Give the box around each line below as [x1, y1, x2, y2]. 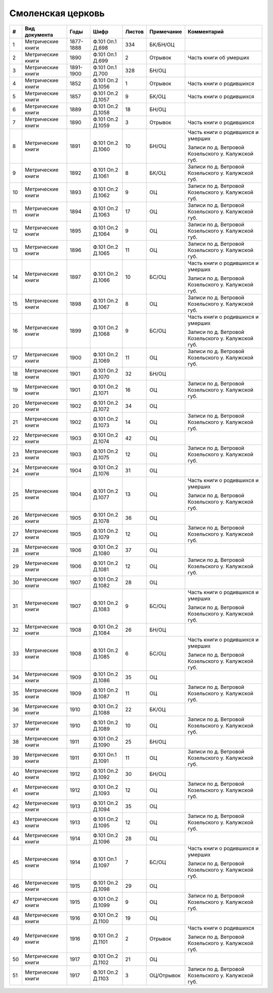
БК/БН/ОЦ [149, 41, 174, 48]
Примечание [149, 28, 182, 35]
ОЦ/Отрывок [149, 972, 181, 979]
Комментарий [188, 28, 224, 35]
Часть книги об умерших [188, 54, 250, 61]
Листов [125, 28, 144, 35]
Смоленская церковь [9, 8, 105, 19]
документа [24, 31, 53, 38]
